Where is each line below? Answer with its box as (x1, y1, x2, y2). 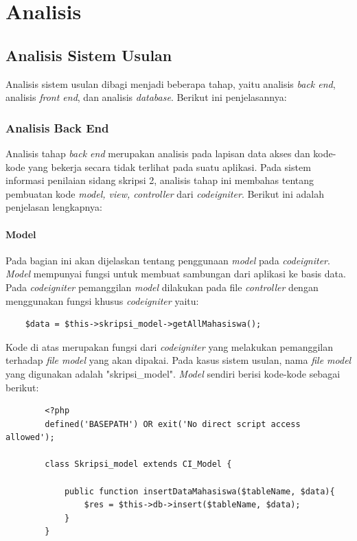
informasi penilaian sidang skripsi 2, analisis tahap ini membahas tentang (5, 173, 314, 187)
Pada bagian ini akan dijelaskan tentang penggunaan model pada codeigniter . (5, 253, 330, 267)
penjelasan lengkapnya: (5, 200, 102, 214)
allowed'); (5, 433, 55, 443)
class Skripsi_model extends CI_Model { (45, 459, 232, 470)
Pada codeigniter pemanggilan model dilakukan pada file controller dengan (5, 279, 319, 294)
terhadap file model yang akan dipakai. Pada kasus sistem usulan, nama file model (5, 353, 352, 367)
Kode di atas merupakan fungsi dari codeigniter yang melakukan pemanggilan (5, 339, 334, 354)
